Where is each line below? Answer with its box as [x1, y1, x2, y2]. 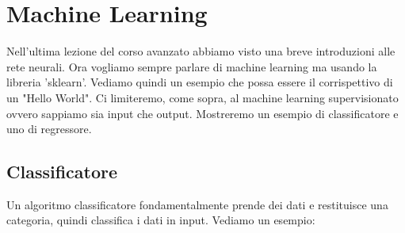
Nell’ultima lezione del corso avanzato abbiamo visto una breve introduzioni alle [6, 43, 395, 59]
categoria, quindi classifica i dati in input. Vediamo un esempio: [6, 212, 315, 228]
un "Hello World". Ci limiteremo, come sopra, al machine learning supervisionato [6, 89, 399, 105]
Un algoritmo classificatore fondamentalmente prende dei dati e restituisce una [6, 196, 388, 212]
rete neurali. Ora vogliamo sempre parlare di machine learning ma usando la [6, 58, 377, 74]
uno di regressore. [6, 120, 92, 137]
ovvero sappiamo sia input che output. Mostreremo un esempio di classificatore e [6, 105, 399, 121]
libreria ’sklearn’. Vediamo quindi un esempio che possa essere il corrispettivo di [6, 74, 393, 90]
